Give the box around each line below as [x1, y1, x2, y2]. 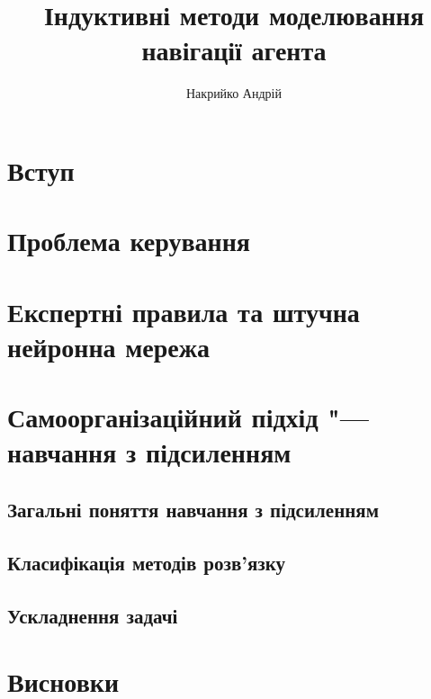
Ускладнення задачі [7, 601, 178, 629]
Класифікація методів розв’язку [7, 548, 286, 576]
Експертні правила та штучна [7, 292, 360, 329]
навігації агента [141, 31, 327, 68]
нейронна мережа [7, 327, 211, 364]
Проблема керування [7, 222, 250, 259]
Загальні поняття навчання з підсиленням [7, 495, 380, 523]
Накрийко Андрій [186, 84, 282, 103]
